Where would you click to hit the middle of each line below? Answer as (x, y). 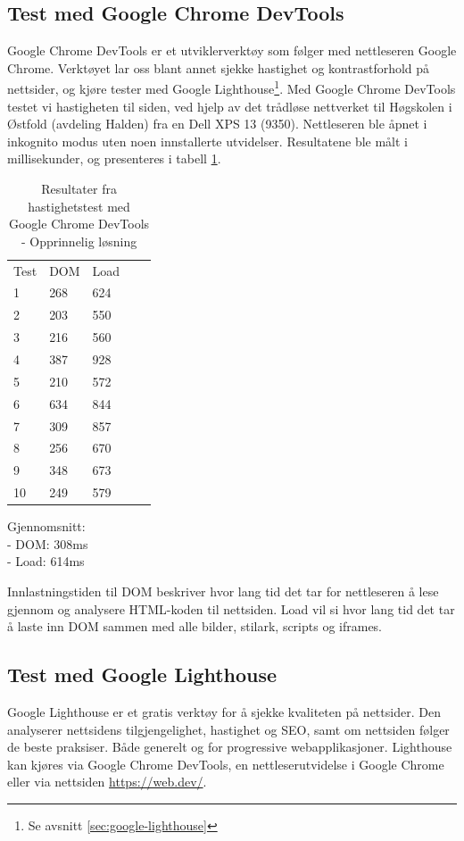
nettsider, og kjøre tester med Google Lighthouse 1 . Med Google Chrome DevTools (232, 87)
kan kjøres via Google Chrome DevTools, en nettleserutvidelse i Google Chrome (226, 764)
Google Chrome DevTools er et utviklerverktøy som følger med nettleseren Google (232, 50)
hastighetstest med (79, 206)
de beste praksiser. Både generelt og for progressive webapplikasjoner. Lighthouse (230, 747)
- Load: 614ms (46, 561)
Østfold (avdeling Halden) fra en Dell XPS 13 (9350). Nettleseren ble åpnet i (217, 124)
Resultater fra (79, 189)
